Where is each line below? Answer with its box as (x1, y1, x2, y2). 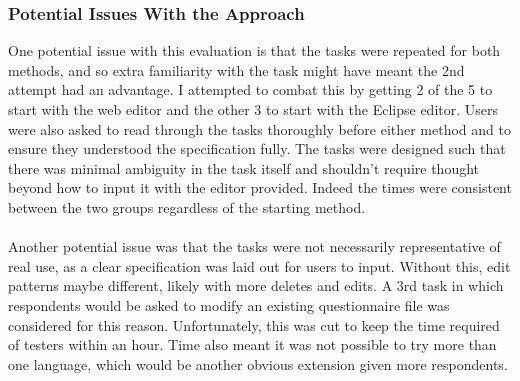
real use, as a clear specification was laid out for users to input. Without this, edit (8, 255, 511, 276)
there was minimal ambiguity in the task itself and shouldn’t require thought (8, 157, 480, 178)
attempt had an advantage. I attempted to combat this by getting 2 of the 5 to (8, 79, 493, 100)
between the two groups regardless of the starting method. (8, 196, 366, 217)
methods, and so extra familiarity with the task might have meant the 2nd (8, 59, 465, 80)
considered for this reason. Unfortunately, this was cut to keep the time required (8, 314, 500, 335)
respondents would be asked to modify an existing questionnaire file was (8, 294, 450, 315)
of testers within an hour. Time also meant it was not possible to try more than (8, 334, 497, 355)
